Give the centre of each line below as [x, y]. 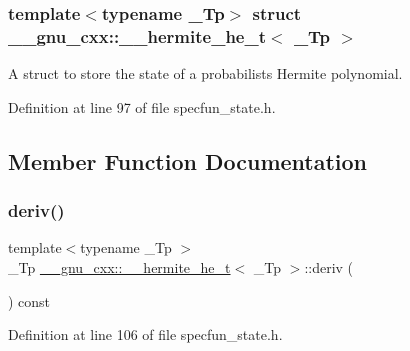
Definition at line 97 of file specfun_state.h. [142, 106]
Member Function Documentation [188, 160]
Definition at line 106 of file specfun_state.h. [145, 334]
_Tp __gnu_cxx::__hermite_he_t [119, 266]
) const [29, 300]
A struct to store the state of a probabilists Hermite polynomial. [205, 73]
